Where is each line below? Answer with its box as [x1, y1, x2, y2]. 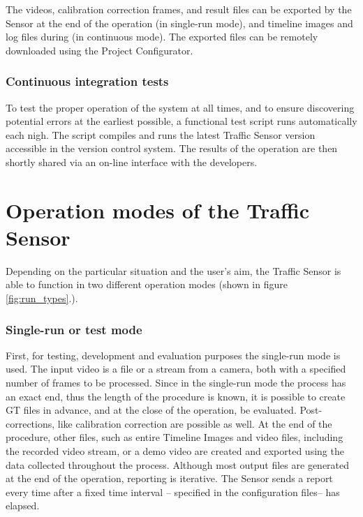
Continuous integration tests [6, 73, 169, 90]
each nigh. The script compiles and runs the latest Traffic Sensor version [6, 127, 316, 142]
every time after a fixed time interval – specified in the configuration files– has [6, 484, 340, 499]
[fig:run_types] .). [6, 291, 78, 306]
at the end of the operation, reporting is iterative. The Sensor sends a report [6, 471, 333, 486]
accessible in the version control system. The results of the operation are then [6, 141, 338, 156]
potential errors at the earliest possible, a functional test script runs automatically [6, 114, 357, 128]
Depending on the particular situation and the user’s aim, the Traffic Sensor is [6, 263, 341, 278]
